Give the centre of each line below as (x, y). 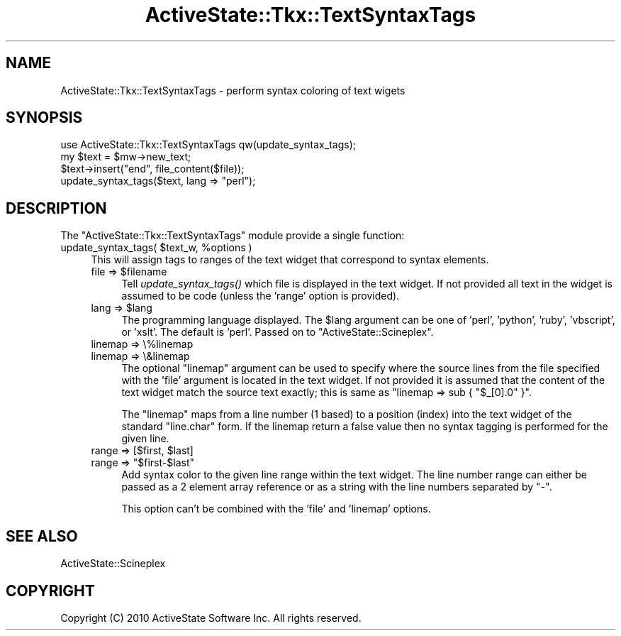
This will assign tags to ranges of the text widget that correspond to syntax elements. (290, 260)
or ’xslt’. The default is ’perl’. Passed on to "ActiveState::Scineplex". (278, 332)
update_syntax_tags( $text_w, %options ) (156, 248)
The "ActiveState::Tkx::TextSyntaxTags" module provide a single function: (233, 236)
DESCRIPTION (56, 208)
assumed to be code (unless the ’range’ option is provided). (261, 296)
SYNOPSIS (44, 118)
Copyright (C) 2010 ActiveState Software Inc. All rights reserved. (211, 618)
